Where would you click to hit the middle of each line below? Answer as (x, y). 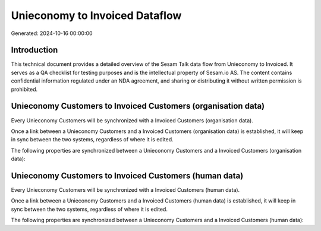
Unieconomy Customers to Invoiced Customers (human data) (127, 175)
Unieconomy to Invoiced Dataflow (96, 15)
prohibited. (24, 89)
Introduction (34, 50)
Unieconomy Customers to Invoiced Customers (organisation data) (138, 106)
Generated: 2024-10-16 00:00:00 (52, 33)
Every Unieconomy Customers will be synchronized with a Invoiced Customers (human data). (125, 190)
